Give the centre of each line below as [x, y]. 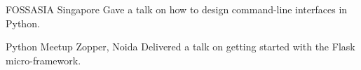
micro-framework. [43, 60]
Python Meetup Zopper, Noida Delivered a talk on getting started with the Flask [180, 47]
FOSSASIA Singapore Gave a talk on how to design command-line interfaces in [177, 9]
